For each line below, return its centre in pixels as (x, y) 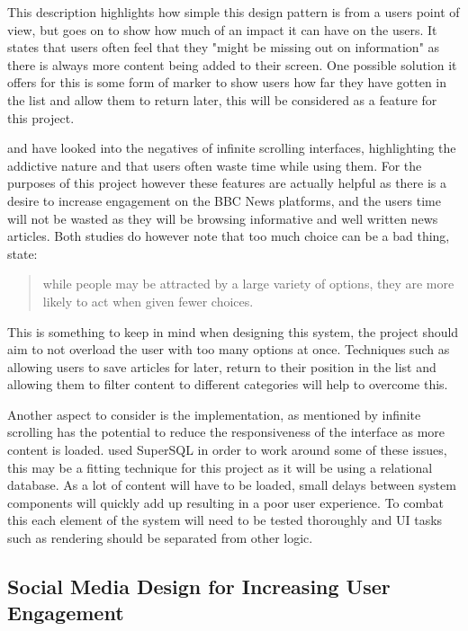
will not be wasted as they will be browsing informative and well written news (223, 218)
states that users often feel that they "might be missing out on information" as (224, 47)
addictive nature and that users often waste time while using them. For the (215, 165)
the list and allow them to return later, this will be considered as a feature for (222, 99)
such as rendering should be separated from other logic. (160, 538)
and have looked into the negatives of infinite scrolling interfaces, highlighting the (232, 148)
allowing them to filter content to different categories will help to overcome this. (228, 384)
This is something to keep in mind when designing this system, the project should (233, 331)
